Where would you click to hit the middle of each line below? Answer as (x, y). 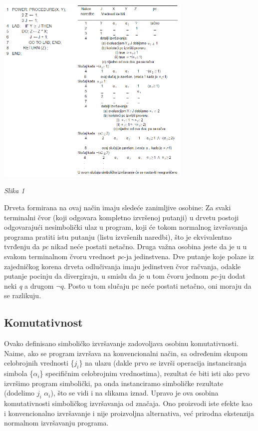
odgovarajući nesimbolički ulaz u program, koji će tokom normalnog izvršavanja (126, 227)
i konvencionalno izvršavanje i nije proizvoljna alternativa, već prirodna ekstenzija (129, 413)
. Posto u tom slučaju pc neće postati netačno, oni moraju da (157, 285)
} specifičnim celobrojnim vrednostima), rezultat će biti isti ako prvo (144, 373)
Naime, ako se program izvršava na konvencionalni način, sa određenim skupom (126, 353)
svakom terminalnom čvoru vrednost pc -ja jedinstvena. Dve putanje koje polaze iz (129, 256)
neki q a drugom (29, 285)
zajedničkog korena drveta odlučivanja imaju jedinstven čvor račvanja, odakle (123, 266)
